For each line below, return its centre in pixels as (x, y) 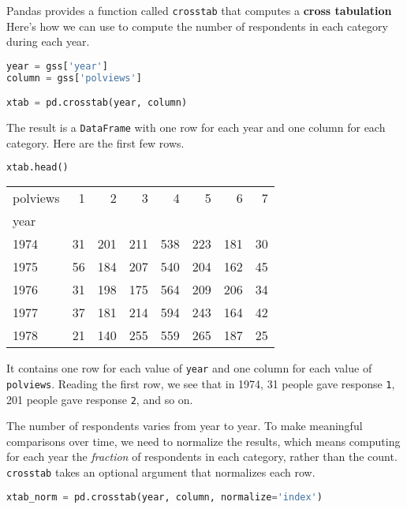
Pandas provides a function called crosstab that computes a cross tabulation (199, 10)
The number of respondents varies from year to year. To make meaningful (185, 426)
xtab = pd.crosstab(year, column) (97, 103)
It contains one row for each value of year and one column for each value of (189, 368)
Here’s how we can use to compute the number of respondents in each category (197, 26)
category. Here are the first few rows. (95, 142)
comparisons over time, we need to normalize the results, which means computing (203, 441)
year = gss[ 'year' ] (57, 66)
